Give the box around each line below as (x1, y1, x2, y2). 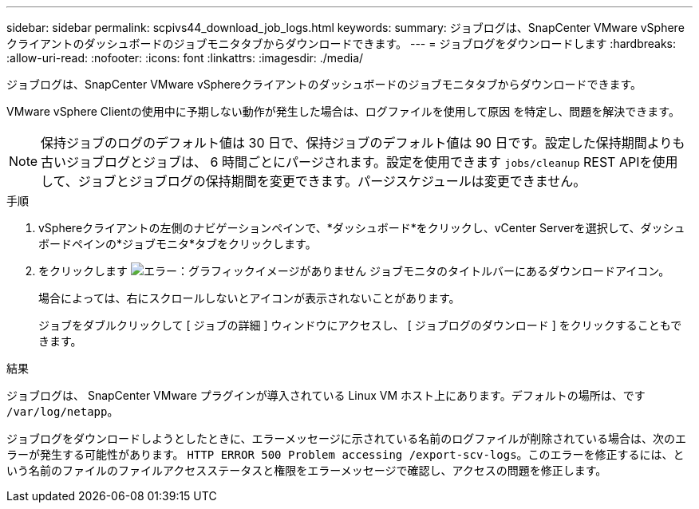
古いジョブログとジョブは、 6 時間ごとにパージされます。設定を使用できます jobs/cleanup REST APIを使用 (41, 154, 678, 170)
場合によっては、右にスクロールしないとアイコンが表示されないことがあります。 (38, 291, 460, 305)
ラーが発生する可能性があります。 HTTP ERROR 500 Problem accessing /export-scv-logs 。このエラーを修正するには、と (6, 448, 685, 461)
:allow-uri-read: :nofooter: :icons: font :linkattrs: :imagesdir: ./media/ (6, 51, 364, 65)
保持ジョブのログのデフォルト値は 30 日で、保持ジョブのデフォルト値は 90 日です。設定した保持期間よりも (41, 135, 685, 151)
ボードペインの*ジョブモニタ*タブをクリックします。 (38, 237, 317, 251)
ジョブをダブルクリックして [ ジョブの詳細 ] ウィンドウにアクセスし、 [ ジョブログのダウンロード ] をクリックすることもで (38, 318, 682, 332)
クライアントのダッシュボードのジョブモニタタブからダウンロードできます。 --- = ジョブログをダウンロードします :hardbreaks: (6, 37, 677, 50)
